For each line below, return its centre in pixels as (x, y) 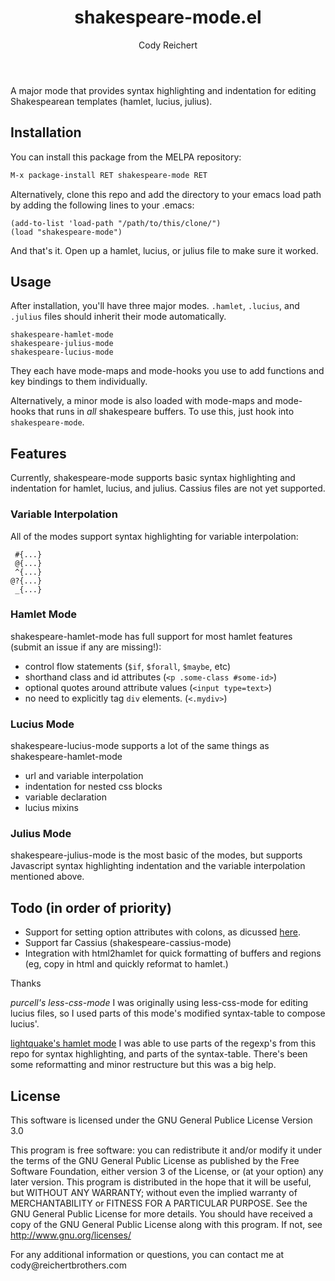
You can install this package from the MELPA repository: (126, 157)
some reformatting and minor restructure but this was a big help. (143, 1065)
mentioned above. (47, 877)
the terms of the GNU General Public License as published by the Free (155, 1161)
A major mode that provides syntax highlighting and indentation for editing (163, 90)
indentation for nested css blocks (93, 787)
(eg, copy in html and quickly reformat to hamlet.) (126, 964)
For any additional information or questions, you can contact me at (147, 1255)
